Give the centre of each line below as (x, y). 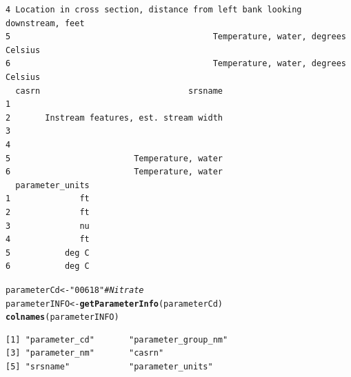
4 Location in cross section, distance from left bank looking (154, 10)
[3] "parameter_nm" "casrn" (85, 353)
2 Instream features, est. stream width (114, 118)
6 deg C (48, 266)
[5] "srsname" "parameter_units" (109, 367)
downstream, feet (45, 23)
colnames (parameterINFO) (62, 317)
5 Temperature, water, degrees (176, 37)
